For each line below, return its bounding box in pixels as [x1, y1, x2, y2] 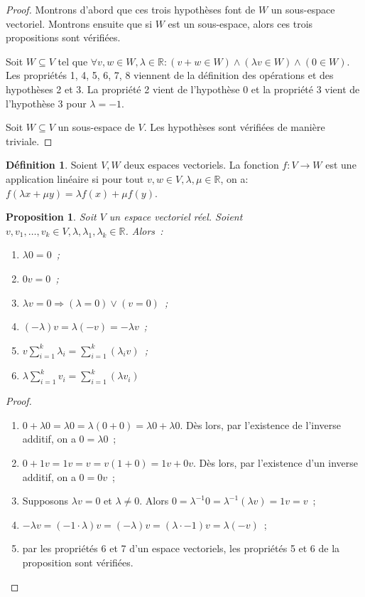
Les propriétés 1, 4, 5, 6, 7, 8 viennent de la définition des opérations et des [6, 68, 334, 83]
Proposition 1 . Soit [6, 209, 97, 224]
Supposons [22, 493, 69, 508]
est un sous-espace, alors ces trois [168, 16, 313, 31]
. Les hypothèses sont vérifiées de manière [143, 120, 325, 134]
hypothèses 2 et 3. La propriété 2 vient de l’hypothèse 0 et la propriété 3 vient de [6, 81, 360, 96]
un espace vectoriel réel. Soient [109, 209, 243, 224]
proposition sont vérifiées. [22, 555, 134, 570]
